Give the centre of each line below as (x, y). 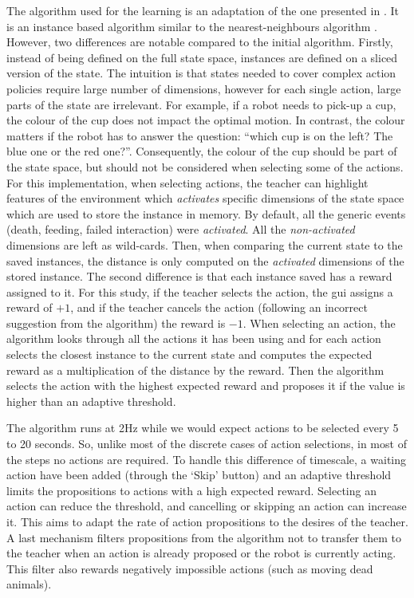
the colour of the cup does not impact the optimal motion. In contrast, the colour (206, 120)
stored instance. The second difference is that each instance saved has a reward (199, 276)
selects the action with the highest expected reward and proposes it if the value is (206, 386)
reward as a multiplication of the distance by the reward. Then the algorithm (195, 370)
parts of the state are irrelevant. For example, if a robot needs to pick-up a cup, (201, 104)
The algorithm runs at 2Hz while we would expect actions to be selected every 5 (203, 428)
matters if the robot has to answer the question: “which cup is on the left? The (200, 135)
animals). (29, 584)
